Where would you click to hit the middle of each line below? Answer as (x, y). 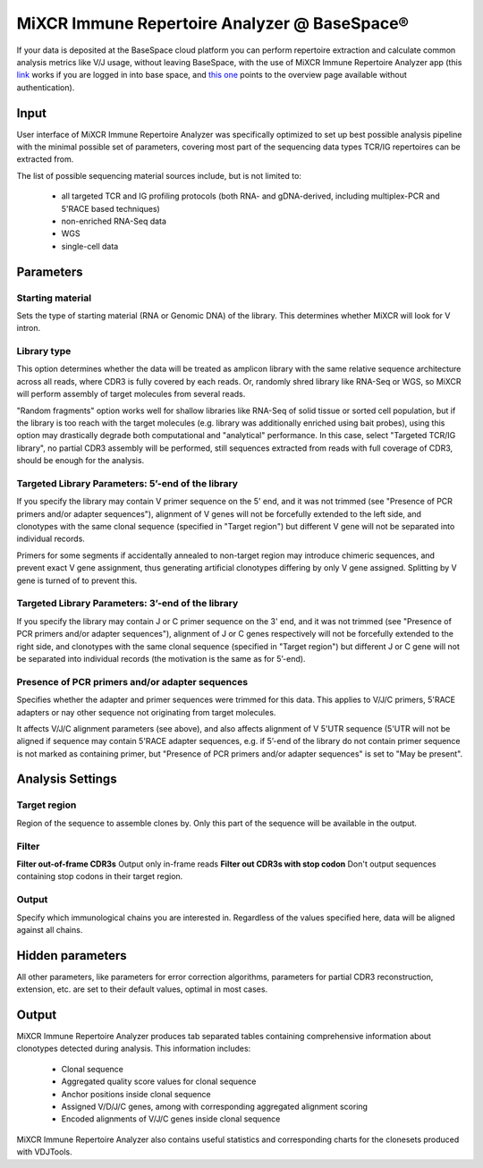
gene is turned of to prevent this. (77, 580)
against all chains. (50, 929)
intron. (28, 328)
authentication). (46, 87)
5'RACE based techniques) (110, 208)
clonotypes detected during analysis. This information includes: (134, 1049)
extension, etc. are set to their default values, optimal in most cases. (142, 989)
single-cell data (90, 246)
